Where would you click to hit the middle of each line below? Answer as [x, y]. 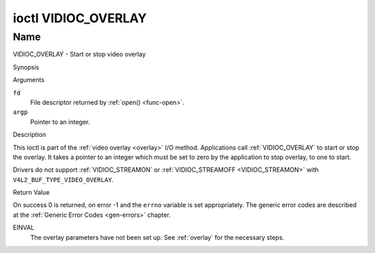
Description [30, 135]
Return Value [31, 193]
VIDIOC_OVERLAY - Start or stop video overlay [79, 54]
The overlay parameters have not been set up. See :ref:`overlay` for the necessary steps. [157, 237]
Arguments [29, 80]
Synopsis [26, 67]
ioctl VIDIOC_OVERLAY [80, 18]
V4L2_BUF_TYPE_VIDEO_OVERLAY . [63, 179]
